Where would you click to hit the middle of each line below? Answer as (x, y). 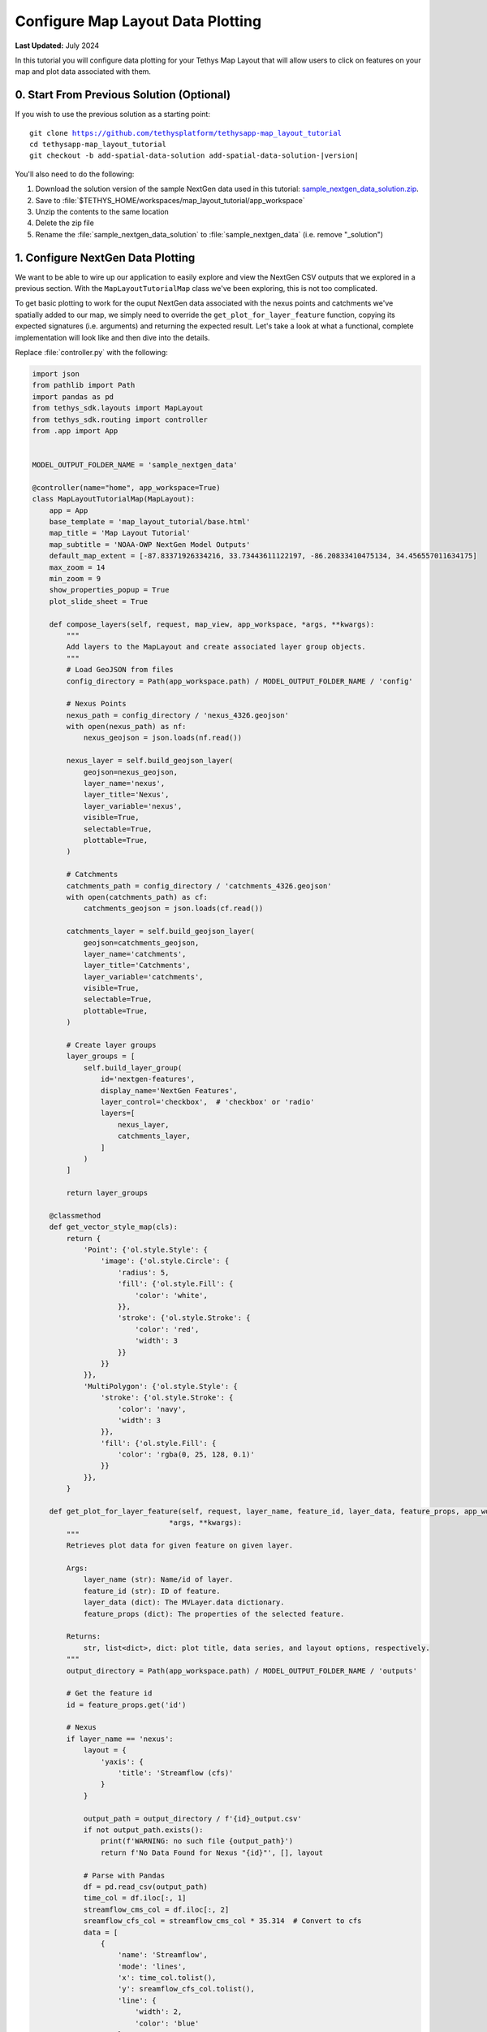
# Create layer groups (112, 1045)
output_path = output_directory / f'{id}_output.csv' (192, 1818)
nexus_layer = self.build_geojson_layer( (150, 761)
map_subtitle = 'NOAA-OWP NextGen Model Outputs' (150, 544)
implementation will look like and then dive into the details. (112, 337)
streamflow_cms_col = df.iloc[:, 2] (156, 1909)
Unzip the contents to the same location (102, 211)
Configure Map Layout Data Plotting (138, 21)
